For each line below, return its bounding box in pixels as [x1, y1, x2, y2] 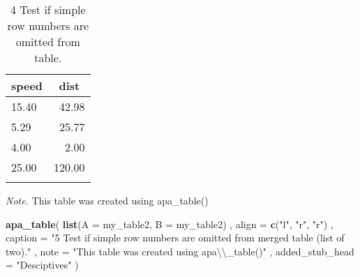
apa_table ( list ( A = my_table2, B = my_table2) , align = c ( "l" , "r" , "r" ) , [6, 216, 333, 231]
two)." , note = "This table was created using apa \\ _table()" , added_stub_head [6, 244, 354, 258]
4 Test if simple [10, 1, 86, 17]
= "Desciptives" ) [6, 257, 79, 272]
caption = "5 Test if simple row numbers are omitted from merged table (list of [6, 230, 345, 245]
